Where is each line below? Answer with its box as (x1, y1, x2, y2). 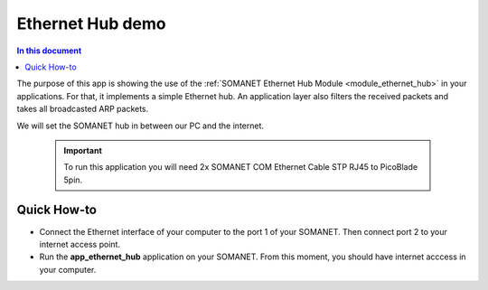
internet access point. (39, 239, 121, 249)
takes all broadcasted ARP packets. (16, 104, 149, 115)
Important (63, 145, 103, 155)
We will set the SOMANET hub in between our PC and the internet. (16, 120, 265, 131)
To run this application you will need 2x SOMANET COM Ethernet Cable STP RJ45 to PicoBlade (63, 162, 418, 173)
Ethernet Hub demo (16, 14, 166, 33)
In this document (16, 45, 82, 56)
